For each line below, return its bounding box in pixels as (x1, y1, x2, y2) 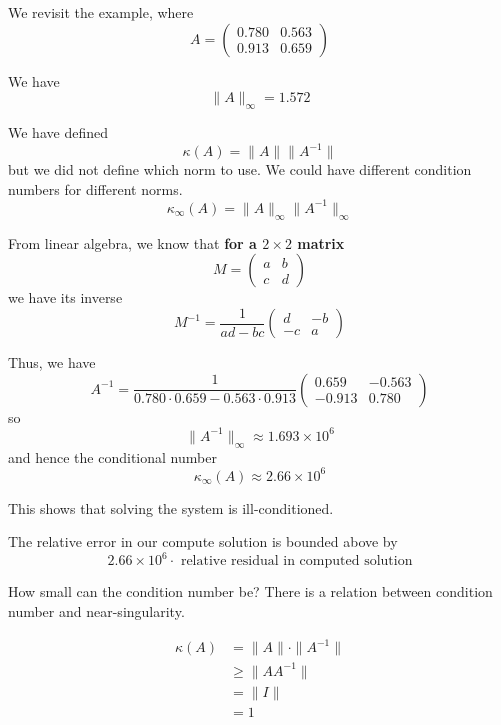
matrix (297, 232, 345, 253)
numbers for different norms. (8, 178, 183, 199)
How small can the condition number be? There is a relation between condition (8, 581, 493, 602)
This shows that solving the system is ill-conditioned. (8, 497, 334, 518)
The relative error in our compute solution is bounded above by (8, 531, 398, 552)
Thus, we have (8, 352, 96, 373)
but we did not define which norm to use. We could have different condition (8, 159, 472, 180)
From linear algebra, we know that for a (8, 232, 257, 253)
